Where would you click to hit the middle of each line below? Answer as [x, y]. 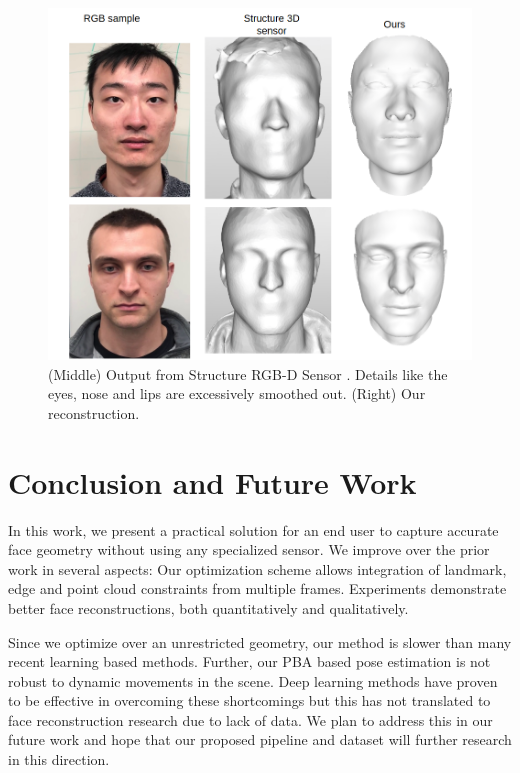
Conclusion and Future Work [212, 481]
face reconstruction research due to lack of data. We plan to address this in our [250, 719]
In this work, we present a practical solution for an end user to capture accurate [253, 529]
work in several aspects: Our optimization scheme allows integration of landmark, [257, 568]
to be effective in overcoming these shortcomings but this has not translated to [249, 700]
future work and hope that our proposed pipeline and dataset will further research [260, 739]
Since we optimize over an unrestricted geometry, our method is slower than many [260, 641]
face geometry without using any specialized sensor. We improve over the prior [249, 549]
